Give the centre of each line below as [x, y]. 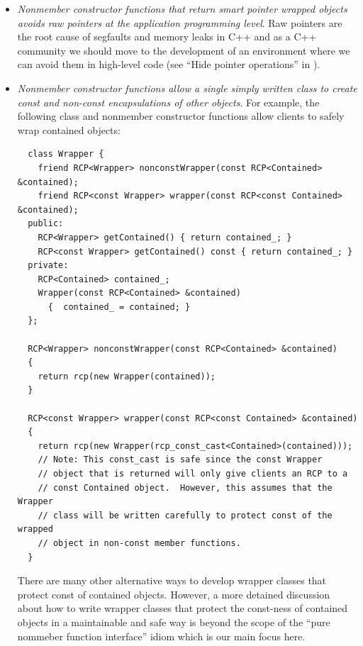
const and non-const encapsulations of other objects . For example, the [168, 102]
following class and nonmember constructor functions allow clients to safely [181, 116]
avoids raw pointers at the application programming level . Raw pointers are [180, 22]
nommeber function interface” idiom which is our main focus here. [161, 636]
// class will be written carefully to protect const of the [185, 515]
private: [48, 266]
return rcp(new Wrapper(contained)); [127, 376]
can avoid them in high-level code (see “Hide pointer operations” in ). [169, 64]
